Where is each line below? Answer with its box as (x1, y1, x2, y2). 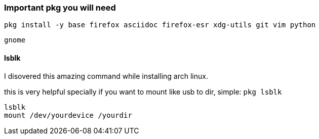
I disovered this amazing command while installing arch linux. (4, 71, 208, 80)
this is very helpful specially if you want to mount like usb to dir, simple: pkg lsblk (4, 87, 282, 96)
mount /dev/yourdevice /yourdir (4, 111, 132, 119)
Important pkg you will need (4, 3, 116, 13)
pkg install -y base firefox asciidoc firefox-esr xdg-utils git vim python (4, 21, 316, 29)
